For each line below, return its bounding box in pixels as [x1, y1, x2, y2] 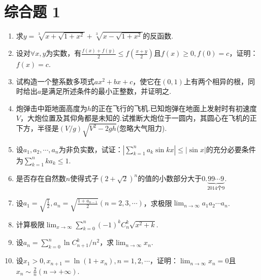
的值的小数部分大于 [138, 173, 202, 184]
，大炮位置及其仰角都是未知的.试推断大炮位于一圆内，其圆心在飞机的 [20, 113, 250, 123]
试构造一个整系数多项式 [16, 76, 94, 86]
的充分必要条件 [206, 144, 256, 154]
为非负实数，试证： [58, 144, 123, 154]
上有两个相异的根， [183, 76, 248, 86]
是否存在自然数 [16, 173, 66, 184]
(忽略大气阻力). [116, 123, 167, 133]
